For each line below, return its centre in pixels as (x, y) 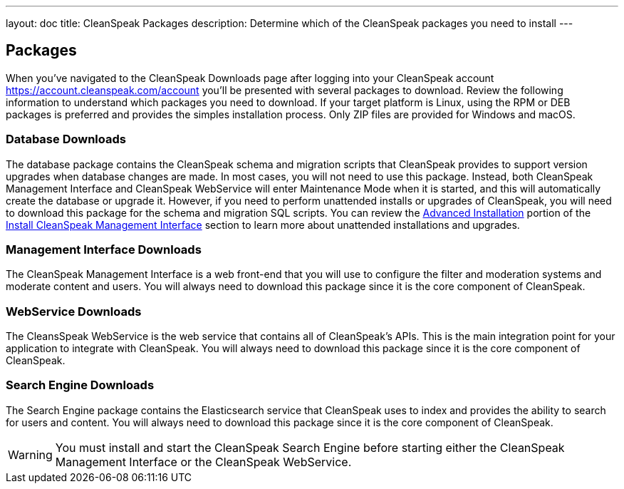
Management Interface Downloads (104, 249)
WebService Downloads (74, 311)
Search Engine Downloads (80, 385)
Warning (30, 454)
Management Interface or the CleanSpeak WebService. (203, 462)
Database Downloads (66, 139)
